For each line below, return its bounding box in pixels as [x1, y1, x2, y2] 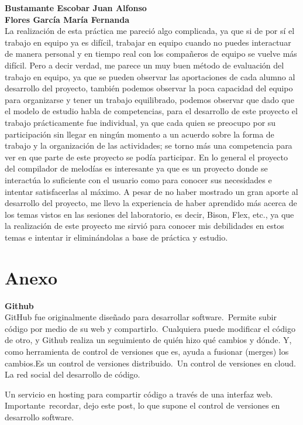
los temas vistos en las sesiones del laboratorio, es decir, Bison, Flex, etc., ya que [5, 208, 294, 220]
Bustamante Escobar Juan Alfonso [5, 2, 147, 13]
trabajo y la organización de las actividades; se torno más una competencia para [5, 139, 292, 152]
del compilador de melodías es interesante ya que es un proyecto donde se [5, 162, 268, 174]
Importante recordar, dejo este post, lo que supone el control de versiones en [5, 399, 280, 412]
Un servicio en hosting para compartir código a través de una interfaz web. [5, 388, 273, 400]
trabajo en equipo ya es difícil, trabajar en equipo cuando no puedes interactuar [5, 36, 291, 48]
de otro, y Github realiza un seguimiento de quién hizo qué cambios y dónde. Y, [5, 334, 292, 346]
